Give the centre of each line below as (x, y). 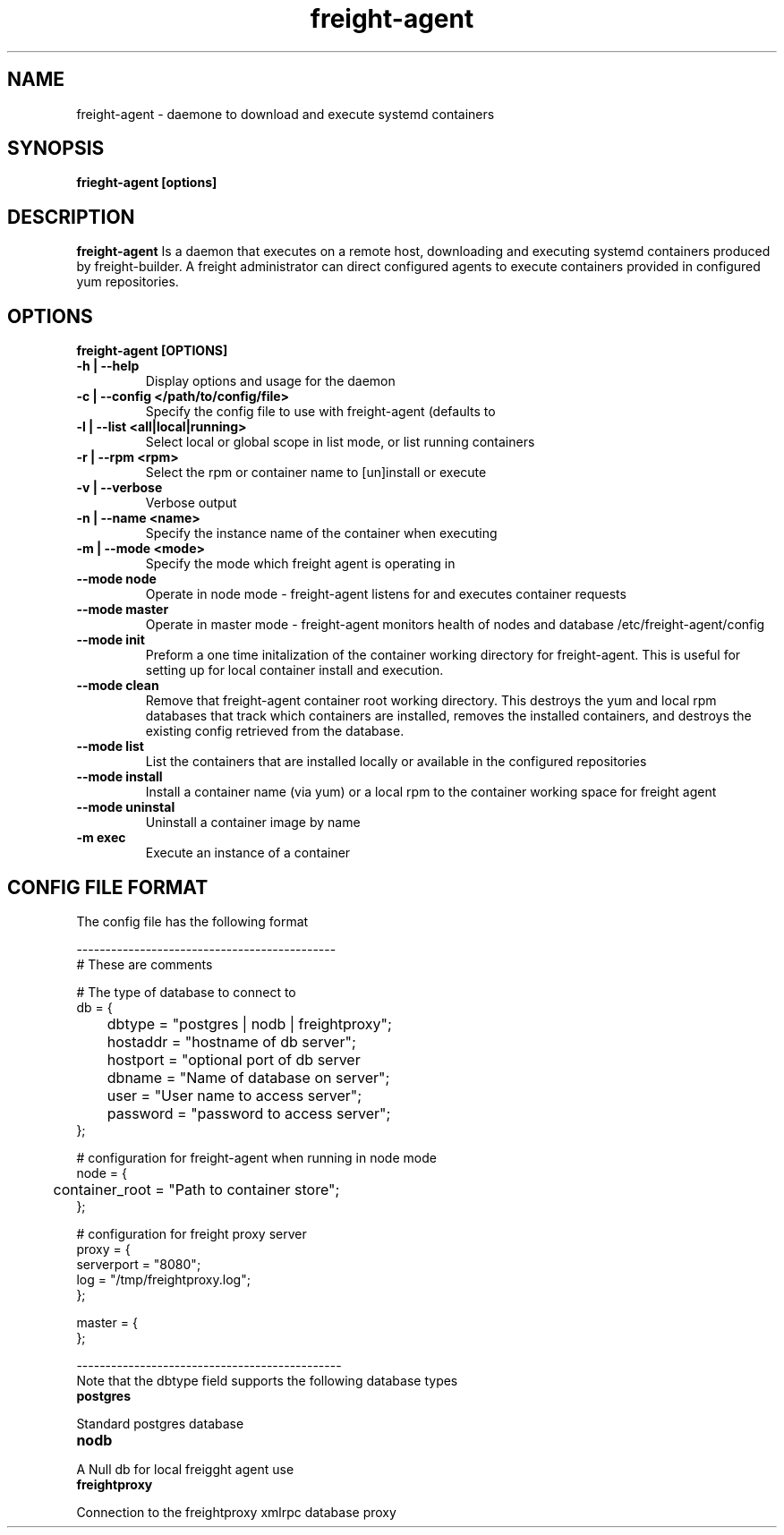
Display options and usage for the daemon (270, 381)
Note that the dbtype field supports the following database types (267, 1380)
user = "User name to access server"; (234, 1095)
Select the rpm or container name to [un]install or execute (316, 473)
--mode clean (118, 686)
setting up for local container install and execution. (294, 670)
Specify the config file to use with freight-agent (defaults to (320, 412)
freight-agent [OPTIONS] (152, 351)
